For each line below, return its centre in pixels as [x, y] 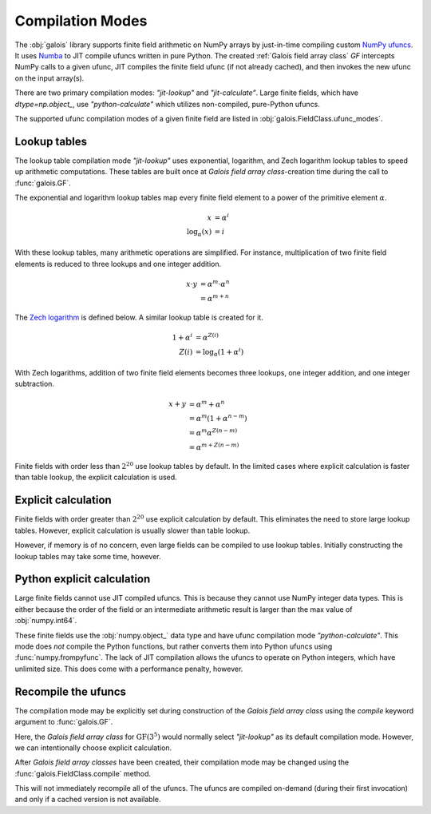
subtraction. [35, 384]
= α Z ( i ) [208, 337]
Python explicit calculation [83, 579]
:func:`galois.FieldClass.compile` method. [83, 773]
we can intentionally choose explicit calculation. [93, 748]
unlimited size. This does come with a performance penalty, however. [129, 669]
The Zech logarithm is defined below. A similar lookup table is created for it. [139, 318]
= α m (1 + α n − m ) [218, 417]
